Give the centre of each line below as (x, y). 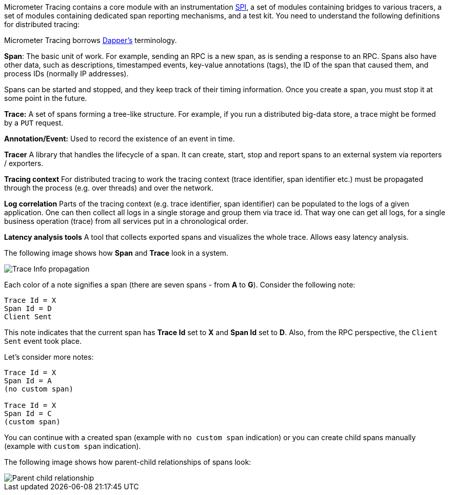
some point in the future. (46, 98)
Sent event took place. (43, 341)
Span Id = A (28, 381)
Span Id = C (28, 414)
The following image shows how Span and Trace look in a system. (116, 253)
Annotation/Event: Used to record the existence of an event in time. (120, 139)
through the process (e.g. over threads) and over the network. (109, 188)
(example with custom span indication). (73, 446)
